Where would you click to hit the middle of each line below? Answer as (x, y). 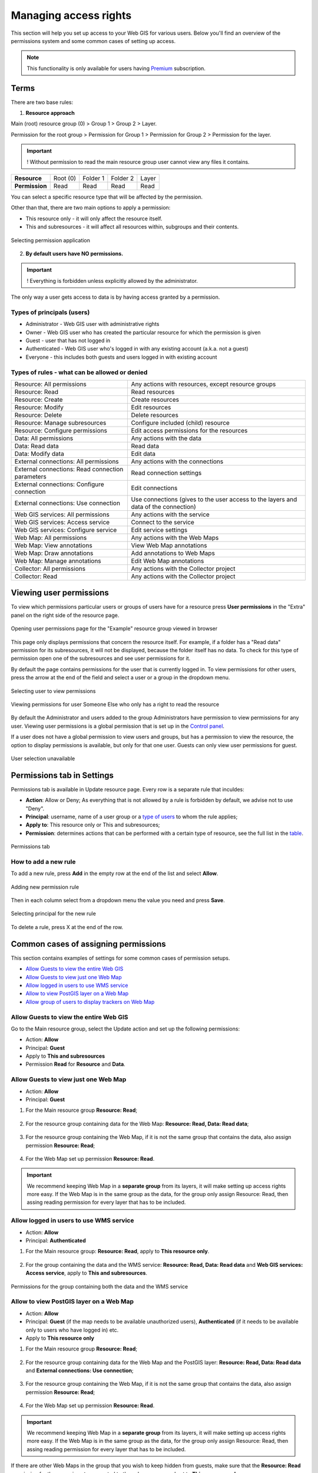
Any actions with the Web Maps (175, 537)
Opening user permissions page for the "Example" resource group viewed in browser (114, 629)
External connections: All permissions (67, 461)
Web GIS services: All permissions (62, 514)
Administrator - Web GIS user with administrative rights (92, 324)
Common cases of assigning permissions (88, 944)
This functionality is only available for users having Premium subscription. (116, 68)
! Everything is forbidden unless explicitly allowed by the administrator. (112, 280)
